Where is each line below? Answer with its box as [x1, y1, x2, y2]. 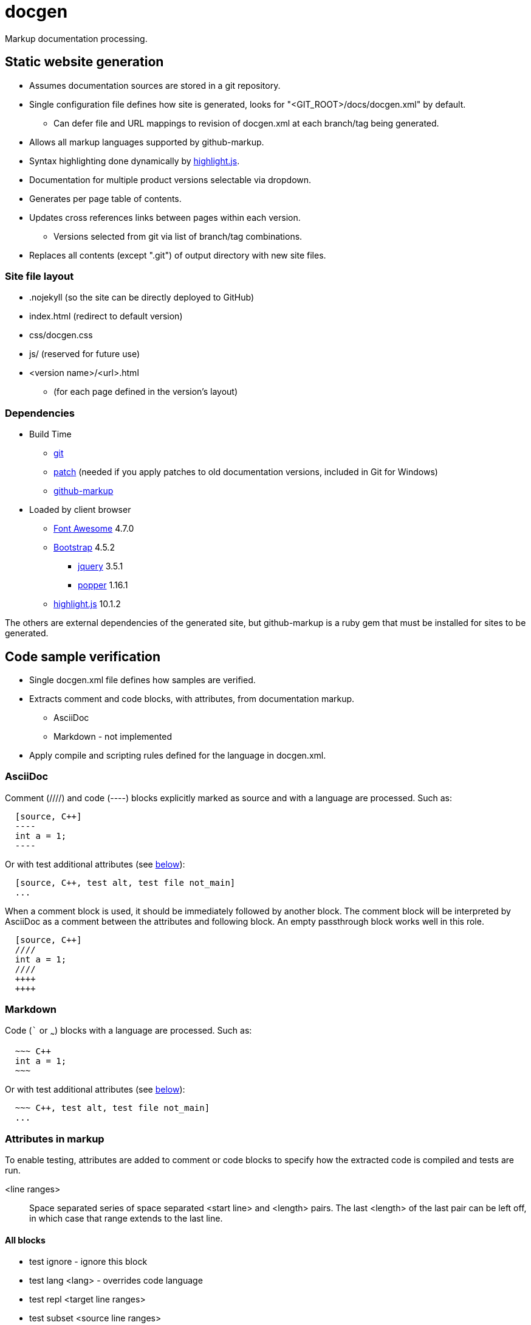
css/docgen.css [29, 330, 93, 341]
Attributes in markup [5, 1132, 104, 1145]
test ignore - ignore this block [29, 1256, 148, 1267]
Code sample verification [5, 649, 161, 664]
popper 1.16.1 [78, 580, 128, 591]
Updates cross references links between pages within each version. [29, 212, 301, 223]
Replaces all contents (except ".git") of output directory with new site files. [29, 249, 326, 260]
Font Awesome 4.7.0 [53, 523, 134, 534]
